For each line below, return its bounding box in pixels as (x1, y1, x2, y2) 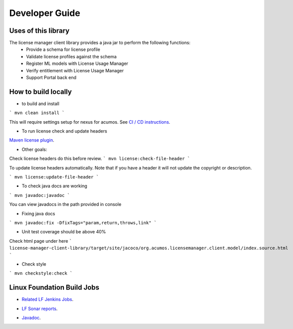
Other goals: (21, 146, 47, 152)
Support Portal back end (26, 75, 77, 81)
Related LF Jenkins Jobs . (21, 297, 73, 303)
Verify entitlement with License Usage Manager (26, 67, 124, 73)
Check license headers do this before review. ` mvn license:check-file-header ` (9, 156, 190, 162)
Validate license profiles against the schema (26, 53, 117, 59)
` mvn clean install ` (9, 110, 65, 116)
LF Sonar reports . (21, 306, 58, 312)
